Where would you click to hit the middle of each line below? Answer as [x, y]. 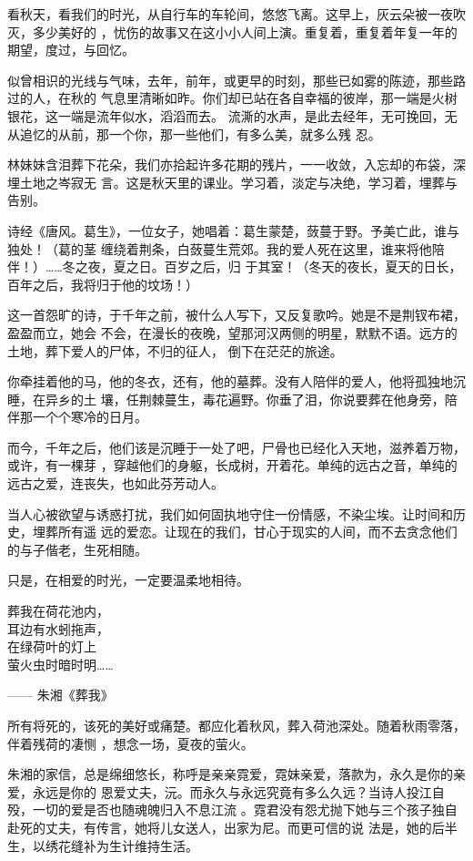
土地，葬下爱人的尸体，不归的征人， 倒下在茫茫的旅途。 [175, 350]
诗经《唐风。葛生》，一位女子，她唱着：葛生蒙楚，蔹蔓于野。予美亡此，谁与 [233, 230]
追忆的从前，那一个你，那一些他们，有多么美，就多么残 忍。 [200, 133]
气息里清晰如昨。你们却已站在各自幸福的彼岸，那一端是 [266, 98]
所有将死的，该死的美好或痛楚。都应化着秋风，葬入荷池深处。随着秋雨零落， [236, 725]
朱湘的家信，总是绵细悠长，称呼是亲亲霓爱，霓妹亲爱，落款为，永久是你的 [230, 774]
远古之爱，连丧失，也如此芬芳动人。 [116, 483]
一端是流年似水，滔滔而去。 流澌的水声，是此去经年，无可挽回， [251, 115]
